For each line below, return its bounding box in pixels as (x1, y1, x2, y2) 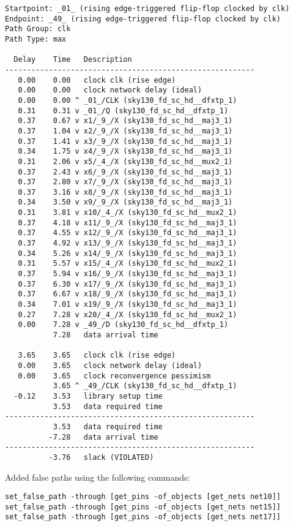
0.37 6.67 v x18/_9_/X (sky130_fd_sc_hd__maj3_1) (18, 290, 237, 299)
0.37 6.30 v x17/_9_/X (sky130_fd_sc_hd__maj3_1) (18, 279, 237, 288)
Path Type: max (5, 34, 67, 43)
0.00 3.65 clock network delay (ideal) (18, 361, 202, 370)
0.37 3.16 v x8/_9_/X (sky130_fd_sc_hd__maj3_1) (18, 187, 233, 197)
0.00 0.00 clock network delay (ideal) (18, 86, 202, 95)
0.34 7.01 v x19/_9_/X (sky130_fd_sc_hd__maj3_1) (18, 300, 237, 309)
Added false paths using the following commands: (5, 470, 190, 483)
